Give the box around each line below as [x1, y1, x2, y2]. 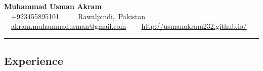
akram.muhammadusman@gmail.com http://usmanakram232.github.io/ [11, 21, 247, 31]
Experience [4, 53, 63, 68]
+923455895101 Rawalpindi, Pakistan [11, 11, 145, 21]
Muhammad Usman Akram [4, 1, 102, 11]
